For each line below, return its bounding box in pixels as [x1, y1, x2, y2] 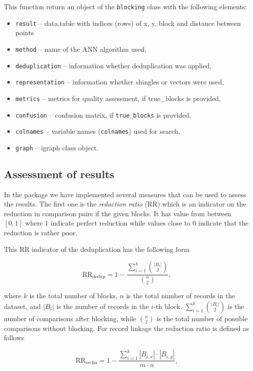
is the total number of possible [156, 313, 248, 323]
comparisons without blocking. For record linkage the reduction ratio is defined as [4, 323, 249, 333]
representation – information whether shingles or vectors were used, [15, 77, 224, 87]
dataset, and [4, 301, 41, 311]
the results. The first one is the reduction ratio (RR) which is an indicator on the [4, 199, 246, 209]
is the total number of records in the [126, 290, 235, 301]
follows [4, 332, 24, 343]
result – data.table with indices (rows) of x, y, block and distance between [15, 18, 241, 28]
